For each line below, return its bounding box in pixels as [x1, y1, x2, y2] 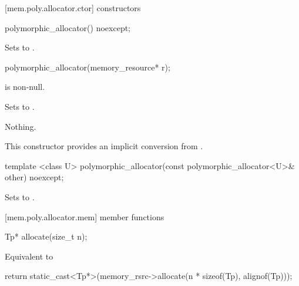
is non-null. [5, 80, 45, 93]
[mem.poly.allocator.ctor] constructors [5, 2, 141, 14]
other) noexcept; [5, 171, 64, 183]
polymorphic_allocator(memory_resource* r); [5, 60, 170, 73]
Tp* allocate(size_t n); [5, 230, 88, 243]
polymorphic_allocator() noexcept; [5, 21, 131, 33]
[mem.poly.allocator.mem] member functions [5, 210, 164, 223]
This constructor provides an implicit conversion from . [5, 140, 203, 152]
